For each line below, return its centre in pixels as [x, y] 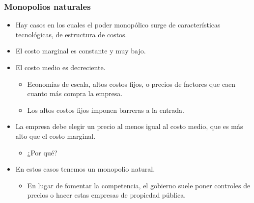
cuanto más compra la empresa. [75, 93]
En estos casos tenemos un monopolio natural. [85, 169]
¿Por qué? [42, 152]
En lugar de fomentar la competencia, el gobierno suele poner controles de [139, 185]
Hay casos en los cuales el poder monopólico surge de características [118, 25]
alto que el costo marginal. [56, 136]
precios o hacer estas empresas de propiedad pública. [107, 195]
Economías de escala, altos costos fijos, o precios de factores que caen [131, 84]
